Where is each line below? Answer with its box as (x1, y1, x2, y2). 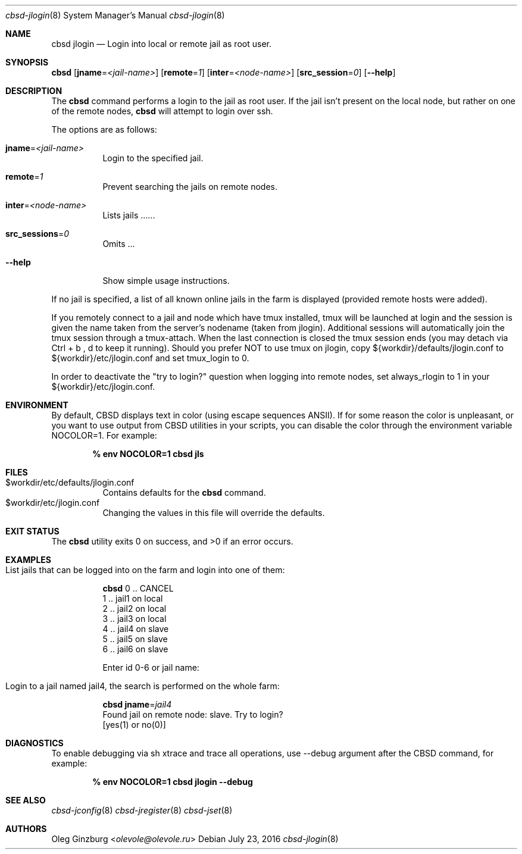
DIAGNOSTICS (5, 738, 64, 748)
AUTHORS (5, 824, 47, 834)
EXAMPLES (5, 555, 51, 565)
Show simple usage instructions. (102, 276, 230, 286)
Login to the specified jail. (102, 153, 204, 163)
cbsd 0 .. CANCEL (102, 583, 174, 593)
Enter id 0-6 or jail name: (102, 662, 199, 672)
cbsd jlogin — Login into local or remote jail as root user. (51, 39, 271, 49)
